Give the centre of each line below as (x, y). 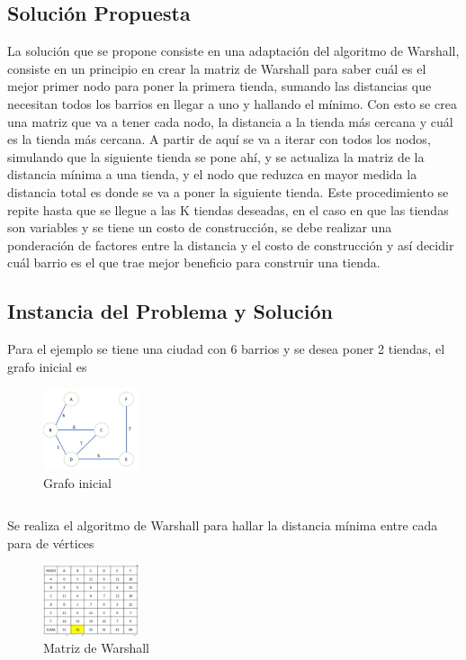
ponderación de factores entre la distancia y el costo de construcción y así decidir (231, 244)
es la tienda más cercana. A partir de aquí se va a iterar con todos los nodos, (219, 139)
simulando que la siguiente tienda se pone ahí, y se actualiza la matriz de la (216, 156)
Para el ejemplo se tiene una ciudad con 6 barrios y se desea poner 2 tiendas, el (226, 349)
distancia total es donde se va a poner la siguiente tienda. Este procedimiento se (228, 191)
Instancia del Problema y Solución (170, 311)
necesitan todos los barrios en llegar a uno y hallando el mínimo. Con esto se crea (232, 103)
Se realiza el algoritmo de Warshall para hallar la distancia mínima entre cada (223, 525)
